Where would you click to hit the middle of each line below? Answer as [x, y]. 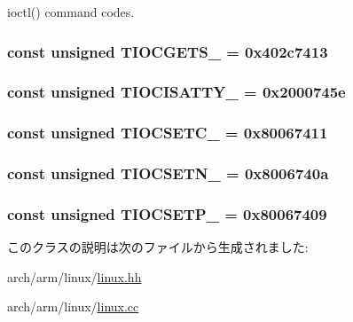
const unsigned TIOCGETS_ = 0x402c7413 [168, 51]
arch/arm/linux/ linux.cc [73, 306]
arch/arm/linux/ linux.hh [75, 276]
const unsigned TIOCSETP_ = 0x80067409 [167, 213]
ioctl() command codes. [71, 12]
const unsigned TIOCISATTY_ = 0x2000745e [176, 92]
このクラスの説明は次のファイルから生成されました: [158, 247]
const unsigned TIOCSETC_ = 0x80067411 [168, 133]
